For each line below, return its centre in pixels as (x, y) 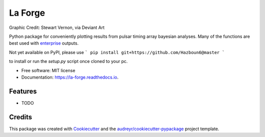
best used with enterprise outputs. (44, 43)
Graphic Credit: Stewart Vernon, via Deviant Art (57, 27)
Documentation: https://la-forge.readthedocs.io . (70, 77)
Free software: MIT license (48, 70)
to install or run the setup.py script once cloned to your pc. (68, 61)
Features (23, 91)
